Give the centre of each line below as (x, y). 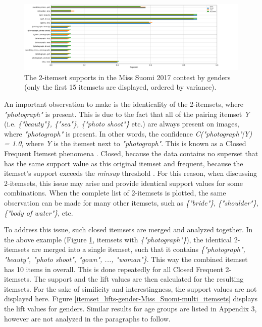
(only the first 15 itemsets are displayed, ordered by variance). (120, 87)
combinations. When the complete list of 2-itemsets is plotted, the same (115, 193)
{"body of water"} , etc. (39, 212)
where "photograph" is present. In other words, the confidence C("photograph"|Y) (128, 133)
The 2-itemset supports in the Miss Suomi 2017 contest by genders (127, 77)
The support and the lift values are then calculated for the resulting (139, 279)
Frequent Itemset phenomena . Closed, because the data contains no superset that (131, 153)
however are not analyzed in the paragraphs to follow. (87, 318)
